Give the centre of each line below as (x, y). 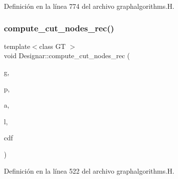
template (17, 46)
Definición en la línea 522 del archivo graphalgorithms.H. (89, 170)
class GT (53, 46)
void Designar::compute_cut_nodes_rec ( (67, 56)
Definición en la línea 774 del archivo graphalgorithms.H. (89, 6)
